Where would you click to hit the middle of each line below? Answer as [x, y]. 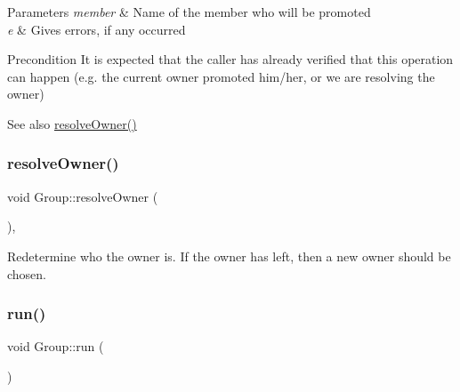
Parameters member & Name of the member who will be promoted [189, 12]
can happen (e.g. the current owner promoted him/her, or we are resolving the [221, 76]
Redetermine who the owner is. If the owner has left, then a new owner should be [229, 256]
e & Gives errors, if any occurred [97, 29]
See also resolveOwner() [72, 123]
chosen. [27, 273]
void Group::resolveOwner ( [83, 196]
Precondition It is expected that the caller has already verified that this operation [230, 59]
